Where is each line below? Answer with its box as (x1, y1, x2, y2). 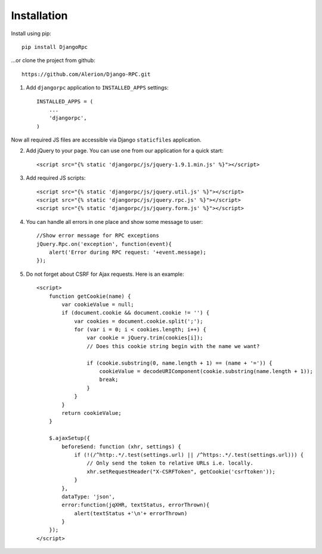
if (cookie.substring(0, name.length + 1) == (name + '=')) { (86, 359, 273, 367)
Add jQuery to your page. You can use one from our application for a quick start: (26, 147, 224, 155)
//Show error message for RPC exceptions (36, 232, 159, 239)
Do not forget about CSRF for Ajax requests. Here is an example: (26, 270, 184, 278)
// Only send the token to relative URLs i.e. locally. (86, 460, 253, 467)
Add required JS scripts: (26, 174, 86, 181)
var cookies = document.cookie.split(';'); (74, 318, 203, 325)
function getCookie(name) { (48, 293, 131, 300)
